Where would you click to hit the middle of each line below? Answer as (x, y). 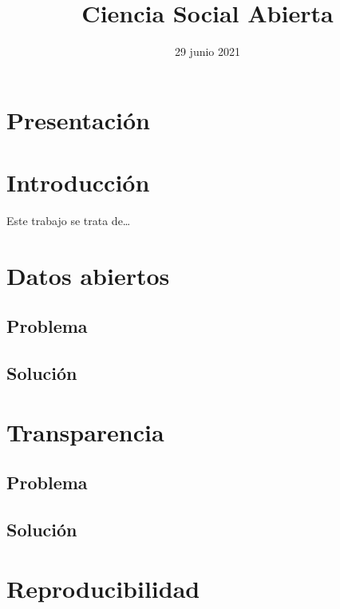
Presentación (78, 119)
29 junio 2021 (208, 51)
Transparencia (85, 431)
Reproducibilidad (103, 588)
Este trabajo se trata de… (69, 221)
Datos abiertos (88, 275)
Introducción (78, 182)
